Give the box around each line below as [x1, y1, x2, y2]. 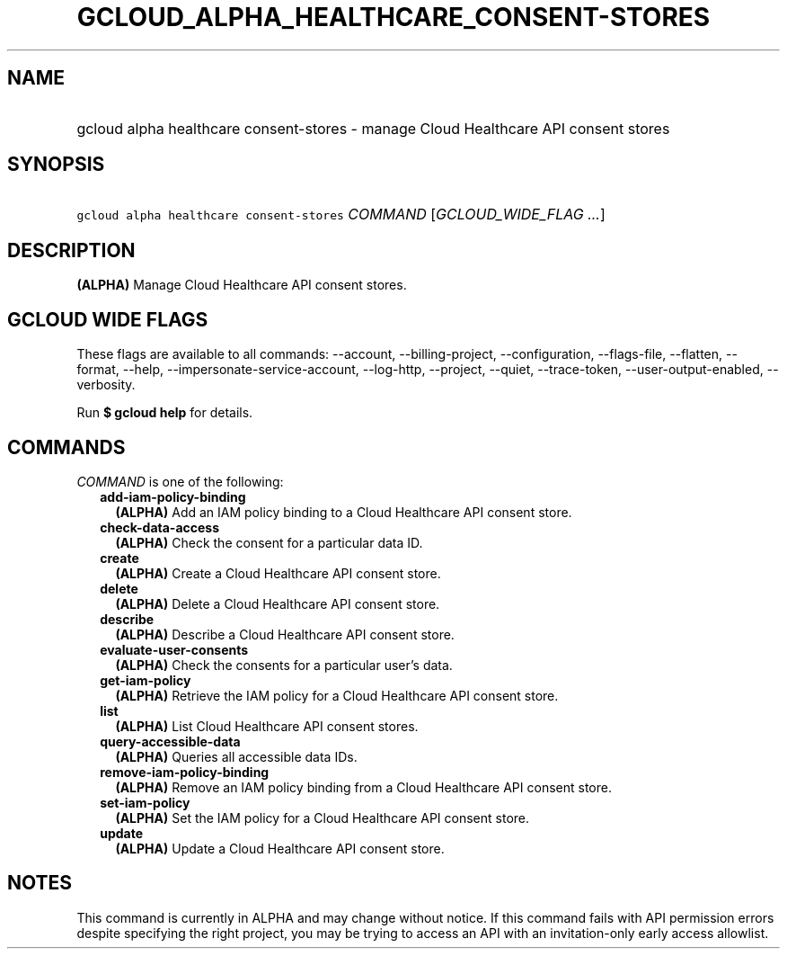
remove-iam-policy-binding [100, 764, 270, 780]
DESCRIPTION [7, 238, 136, 262]
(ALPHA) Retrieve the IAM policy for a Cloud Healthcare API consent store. [115, 687, 559, 703]
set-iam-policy [100, 794, 190, 810]
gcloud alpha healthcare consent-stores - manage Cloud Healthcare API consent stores [76, 119, 670, 138]
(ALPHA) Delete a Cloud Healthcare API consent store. [115, 595, 440, 612]
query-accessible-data [100, 733, 241, 749]
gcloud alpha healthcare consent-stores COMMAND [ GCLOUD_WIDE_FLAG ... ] [76, 205, 606, 224]
